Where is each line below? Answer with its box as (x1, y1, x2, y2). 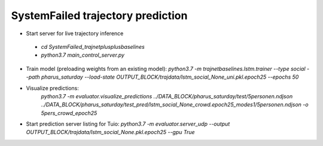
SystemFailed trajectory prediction (11, 9, 188, 22)
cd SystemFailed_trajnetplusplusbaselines (41, 43, 145, 50)
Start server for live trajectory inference (26, 30, 124, 37)
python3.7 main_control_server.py (41, 51, 125, 59)
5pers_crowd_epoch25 (41, 109, 97, 116)
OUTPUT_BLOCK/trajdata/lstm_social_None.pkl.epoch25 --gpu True (26, 129, 195, 136)
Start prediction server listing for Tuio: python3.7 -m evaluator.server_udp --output (26, 120, 230, 128)
